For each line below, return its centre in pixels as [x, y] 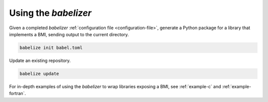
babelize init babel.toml [51, 48]
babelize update [39, 74]
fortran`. [18, 94]
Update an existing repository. [40, 60]
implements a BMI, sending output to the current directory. [69, 34]
